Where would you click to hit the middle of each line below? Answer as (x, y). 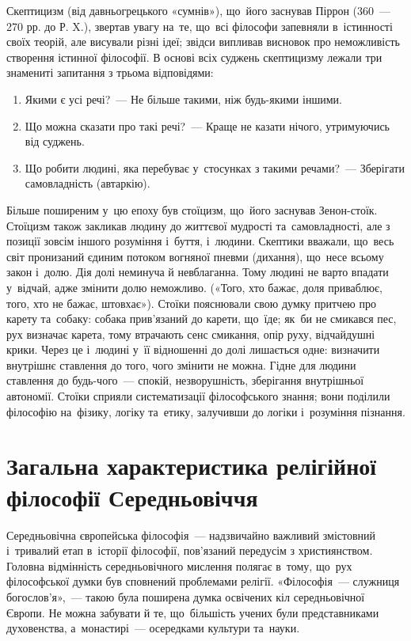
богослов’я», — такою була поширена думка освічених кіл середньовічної (186, 596)
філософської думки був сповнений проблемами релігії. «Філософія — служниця (203, 581)
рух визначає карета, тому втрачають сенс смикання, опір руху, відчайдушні (191, 334)
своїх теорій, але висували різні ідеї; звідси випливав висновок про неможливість (203, 42)
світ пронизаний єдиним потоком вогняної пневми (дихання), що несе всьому (195, 256)
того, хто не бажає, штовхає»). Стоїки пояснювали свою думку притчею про (191, 303)
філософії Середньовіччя (132, 497)
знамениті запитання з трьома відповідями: (110, 72)
